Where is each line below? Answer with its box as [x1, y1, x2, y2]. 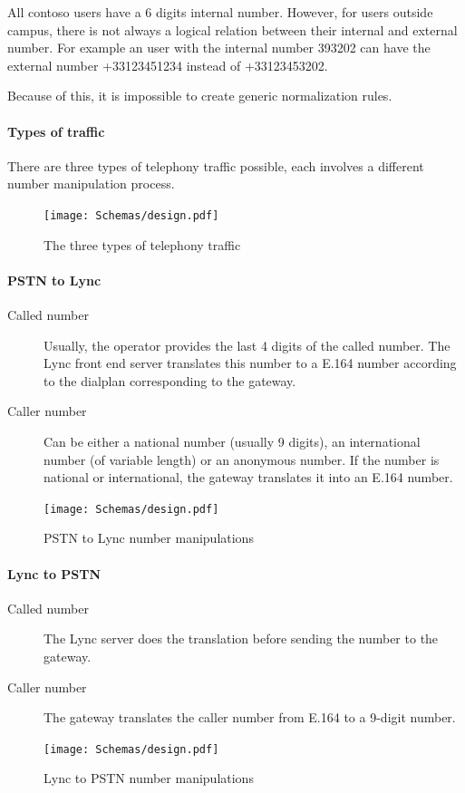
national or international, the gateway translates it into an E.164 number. [44, 468, 453, 487]
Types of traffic [7, 121, 105, 140]
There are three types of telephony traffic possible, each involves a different [7, 156, 424, 175]
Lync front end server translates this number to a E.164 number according [44, 353, 457, 372]
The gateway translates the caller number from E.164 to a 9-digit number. [44, 708, 456, 727]
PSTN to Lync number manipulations [44, 528, 254, 547]
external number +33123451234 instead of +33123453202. [7, 55, 328, 74]
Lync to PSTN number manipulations [44, 769, 254, 788]
